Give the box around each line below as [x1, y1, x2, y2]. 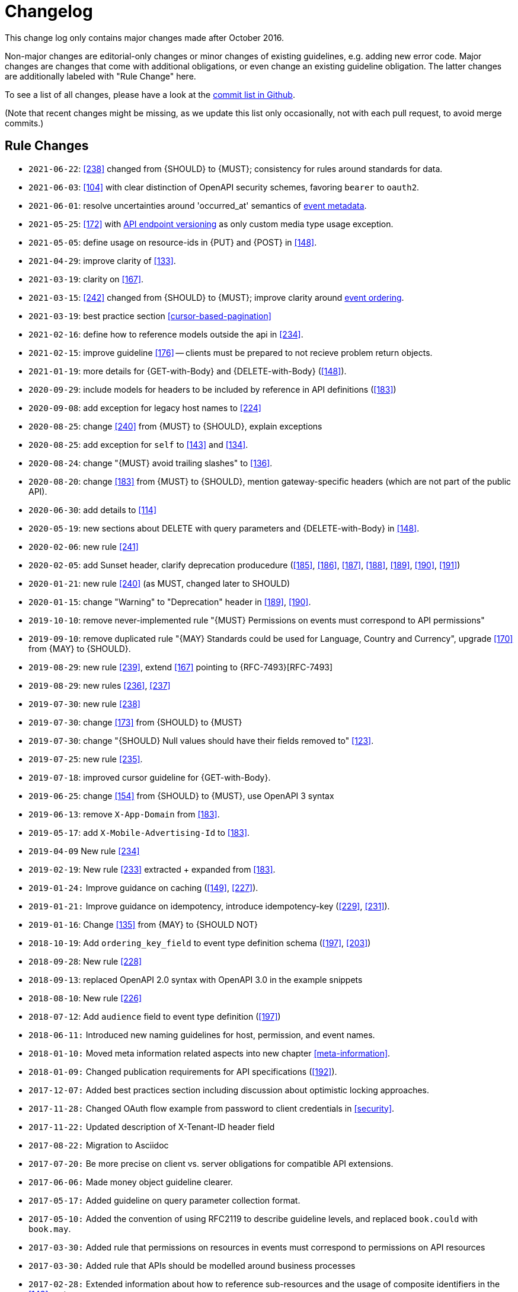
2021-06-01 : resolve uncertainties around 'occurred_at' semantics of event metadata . [28, 200, 367, 211]
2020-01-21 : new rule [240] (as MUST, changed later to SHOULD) [28, 578, 290, 588]
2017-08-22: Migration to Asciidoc [28, 1140, 169, 1150]
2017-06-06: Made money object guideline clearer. [28, 1176, 233, 1187]
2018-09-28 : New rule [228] [28, 956, 142, 966]
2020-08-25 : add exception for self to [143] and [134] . [28, 439, 248, 450]
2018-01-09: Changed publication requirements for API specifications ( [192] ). [28, 1066, 337, 1077]
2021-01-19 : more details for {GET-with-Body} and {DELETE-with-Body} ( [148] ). [28, 365, 347, 376]
